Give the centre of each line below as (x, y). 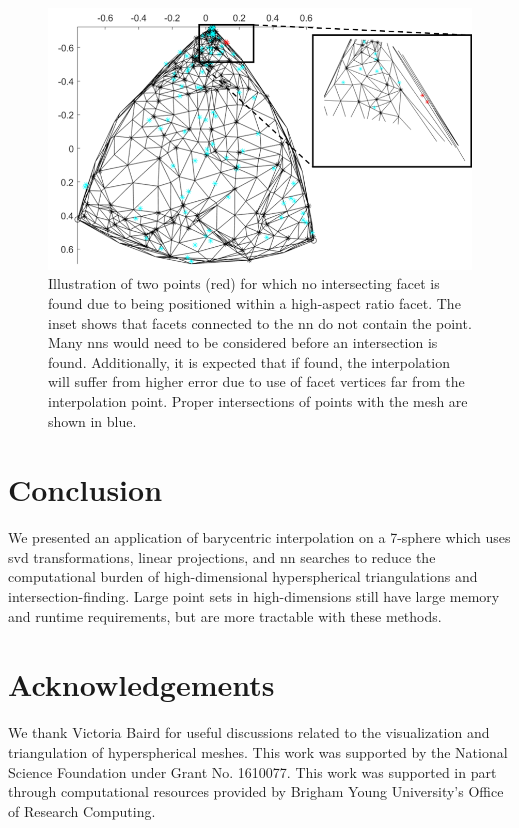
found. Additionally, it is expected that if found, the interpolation (249, 361)
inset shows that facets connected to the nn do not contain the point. (260, 322)
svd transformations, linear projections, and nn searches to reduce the (222, 556)
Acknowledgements (141, 684)
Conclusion (85, 489)
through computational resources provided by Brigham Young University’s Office (256, 791)
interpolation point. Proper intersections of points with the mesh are (258, 400)
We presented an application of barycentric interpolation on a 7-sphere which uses (259, 537)
